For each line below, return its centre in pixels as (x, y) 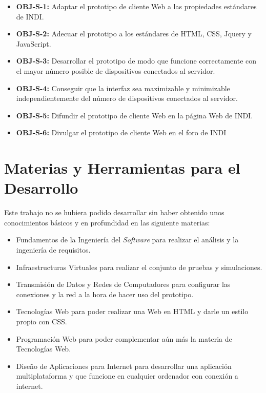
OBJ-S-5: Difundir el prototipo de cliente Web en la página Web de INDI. (135, 115)
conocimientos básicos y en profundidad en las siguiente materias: (107, 222)
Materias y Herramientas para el (122, 168)
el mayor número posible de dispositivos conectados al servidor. (116, 70)
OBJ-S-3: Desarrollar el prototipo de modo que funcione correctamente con (136, 61)
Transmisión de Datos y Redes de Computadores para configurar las (123, 284)
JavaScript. (34, 43)
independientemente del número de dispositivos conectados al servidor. (127, 98)
